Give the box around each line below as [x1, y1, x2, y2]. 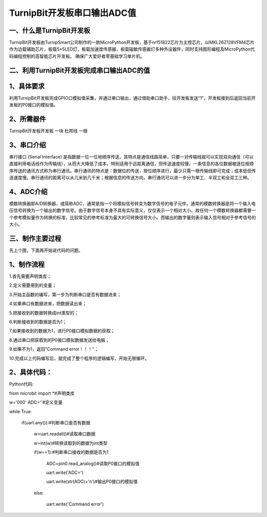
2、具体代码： [9, 368, 53, 376]
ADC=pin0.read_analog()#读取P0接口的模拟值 [46, 461, 140, 466]
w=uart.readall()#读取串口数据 [34, 431, 96, 437]
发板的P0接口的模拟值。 [9, 102, 58, 108]
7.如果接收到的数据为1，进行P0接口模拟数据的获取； [9, 328, 115, 334]
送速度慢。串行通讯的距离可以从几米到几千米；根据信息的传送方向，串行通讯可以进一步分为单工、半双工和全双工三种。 [9, 175, 252, 181]
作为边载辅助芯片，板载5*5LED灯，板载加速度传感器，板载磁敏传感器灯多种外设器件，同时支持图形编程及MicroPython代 [9, 46, 255, 52]
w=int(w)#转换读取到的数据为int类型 [34, 440, 108, 446]
